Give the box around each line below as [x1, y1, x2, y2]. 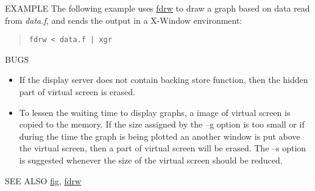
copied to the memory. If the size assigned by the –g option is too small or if [19, 118, 305, 131]
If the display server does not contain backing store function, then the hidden [19, 73, 308, 86]
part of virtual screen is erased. [19, 85, 135, 98]
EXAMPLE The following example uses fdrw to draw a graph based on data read [5, 2, 310, 14]
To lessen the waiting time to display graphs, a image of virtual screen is [19, 106, 291, 118]
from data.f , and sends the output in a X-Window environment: [5, 13, 242, 26]
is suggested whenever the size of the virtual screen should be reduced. [19, 154, 283, 166]
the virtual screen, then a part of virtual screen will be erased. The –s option [19, 142, 306, 154]
